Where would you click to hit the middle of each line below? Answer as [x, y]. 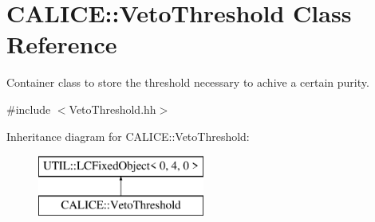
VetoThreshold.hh [112, 109]
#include [29, 109]
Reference [62, 44]
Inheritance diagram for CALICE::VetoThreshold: [128, 136]
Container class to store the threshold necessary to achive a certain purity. [188, 82]
